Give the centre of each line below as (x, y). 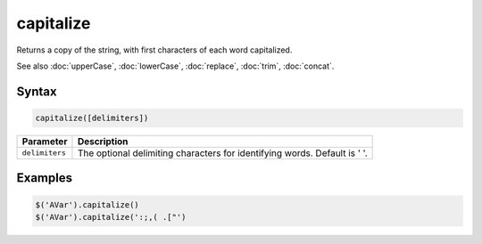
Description (103, 141)
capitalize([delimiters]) (92, 118)
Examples (45, 178)
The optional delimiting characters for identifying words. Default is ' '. (222, 153)
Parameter (45, 141)
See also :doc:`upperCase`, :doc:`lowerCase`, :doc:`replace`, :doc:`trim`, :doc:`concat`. (175, 66)
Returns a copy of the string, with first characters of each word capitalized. (154, 50)
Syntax (37, 91)
